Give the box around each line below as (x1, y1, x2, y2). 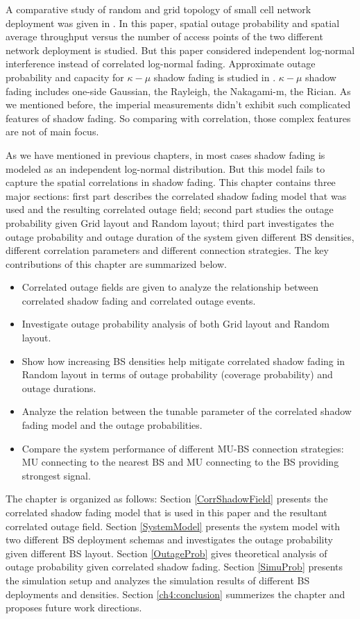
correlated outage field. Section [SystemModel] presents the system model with (6, 518, 340, 533)
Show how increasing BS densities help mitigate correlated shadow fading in (22, 353, 345, 368)
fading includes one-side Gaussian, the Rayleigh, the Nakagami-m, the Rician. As (6, 83, 351, 98)
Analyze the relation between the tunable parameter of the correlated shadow (22, 404, 352, 418)
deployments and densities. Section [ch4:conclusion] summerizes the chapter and (6, 586, 345, 601)
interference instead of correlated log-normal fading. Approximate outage (6, 56, 316, 71)
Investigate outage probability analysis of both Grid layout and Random (22, 316, 330, 331)
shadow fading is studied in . (153, 69, 276, 84)
